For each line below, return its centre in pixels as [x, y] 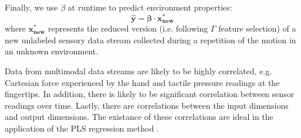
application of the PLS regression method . [82, 128]
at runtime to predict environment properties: [150, 7]
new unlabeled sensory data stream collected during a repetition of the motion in [150, 39]
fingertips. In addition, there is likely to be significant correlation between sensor [150, 94]
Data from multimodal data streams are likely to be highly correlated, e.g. [138, 70]
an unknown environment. [52, 51]
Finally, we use [31, 7]
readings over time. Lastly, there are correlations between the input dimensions [147, 105]
